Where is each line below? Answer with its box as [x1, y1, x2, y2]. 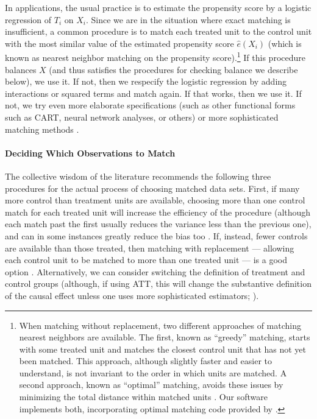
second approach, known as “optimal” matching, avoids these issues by [19, 378, 283, 391]
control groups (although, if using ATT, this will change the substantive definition [5, 277, 312, 290]
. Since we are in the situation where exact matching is [85, 13, 291, 26]
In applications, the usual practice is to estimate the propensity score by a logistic [5, 1, 312, 13]
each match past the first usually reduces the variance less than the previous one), [5, 217, 312, 230]
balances [5, 63, 37, 76]
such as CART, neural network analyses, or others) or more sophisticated [5, 111, 279, 123]
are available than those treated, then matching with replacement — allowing [5, 241, 294, 254]
